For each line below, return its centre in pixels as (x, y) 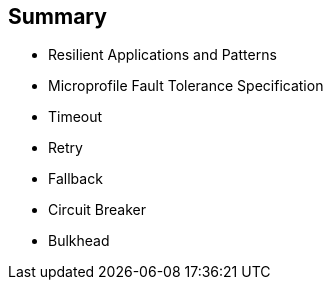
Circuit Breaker (97, 210)
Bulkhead (79, 241)
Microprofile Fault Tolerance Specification (186, 86)
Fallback (75, 179)
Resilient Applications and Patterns (162, 55)
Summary (57, 16)
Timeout (75, 117)
